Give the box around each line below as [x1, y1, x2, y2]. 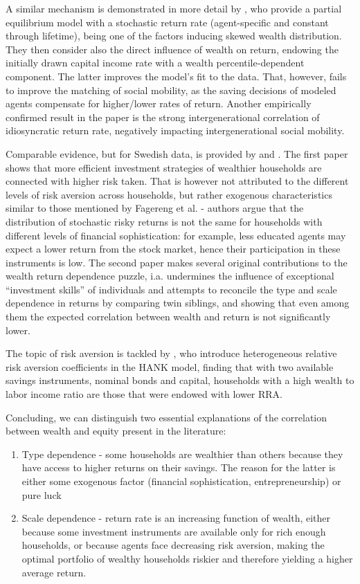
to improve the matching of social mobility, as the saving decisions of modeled [6, 82, 336, 97]
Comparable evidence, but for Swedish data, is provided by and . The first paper [6, 146, 348, 161]
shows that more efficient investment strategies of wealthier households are [6, 160, 322, 174]
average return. [21, 565, 87, 579]
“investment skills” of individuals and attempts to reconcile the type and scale [6, 282, 337, 296]
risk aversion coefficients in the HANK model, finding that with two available [6, 359, 334, 374]
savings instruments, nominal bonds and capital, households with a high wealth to [6, 373, 354, 387]
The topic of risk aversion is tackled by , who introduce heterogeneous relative [6, 346, 337, 361]
